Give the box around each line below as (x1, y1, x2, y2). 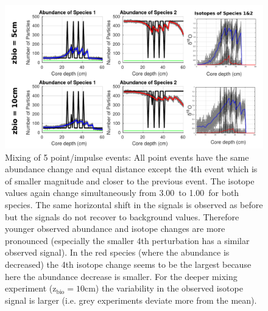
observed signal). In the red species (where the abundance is (5, 246, 230, 259)
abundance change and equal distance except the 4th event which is (5, 162, 258, 175)
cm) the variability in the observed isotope (84, 282, 243, 295)
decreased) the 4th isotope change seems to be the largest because (5, 257, 252, 270)
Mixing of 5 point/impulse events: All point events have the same (5, 150, 249, 163)
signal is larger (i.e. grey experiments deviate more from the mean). (5, 293, 257, 306)
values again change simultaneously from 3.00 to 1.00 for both (5, 186, 239, 199)
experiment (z (5, 282, 57, 295)
